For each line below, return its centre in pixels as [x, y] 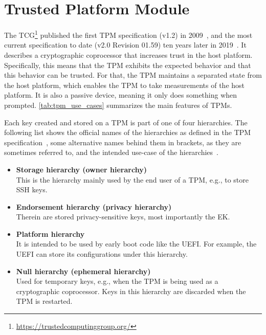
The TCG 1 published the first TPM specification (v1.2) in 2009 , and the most [128, 34]
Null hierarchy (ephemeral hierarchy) [83, 271]
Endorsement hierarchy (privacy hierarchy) [94, 206]
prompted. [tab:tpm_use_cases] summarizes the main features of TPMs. [118, 105]
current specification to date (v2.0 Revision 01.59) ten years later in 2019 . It [125, 45]
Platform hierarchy [50, 233]
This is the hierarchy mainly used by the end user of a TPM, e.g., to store [132, 179]
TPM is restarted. [44, 301]
